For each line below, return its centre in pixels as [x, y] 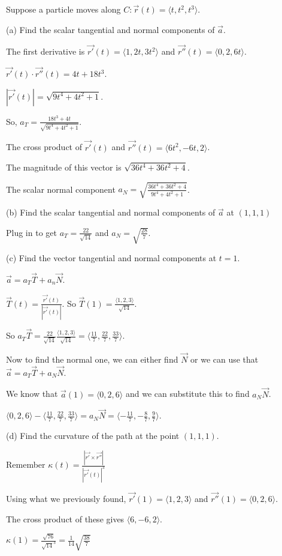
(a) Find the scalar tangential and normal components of [110, 29]
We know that [32, 394]
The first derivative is [46, 51]
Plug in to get [31, 232]
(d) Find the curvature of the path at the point [93, 436]
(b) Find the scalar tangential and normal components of [111, 212]
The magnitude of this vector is [64, 167]
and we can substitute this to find [187, 394]
